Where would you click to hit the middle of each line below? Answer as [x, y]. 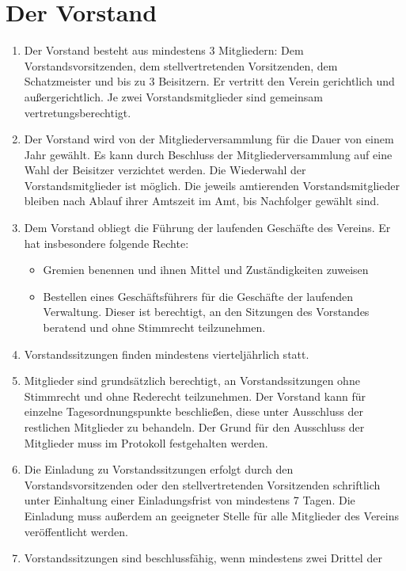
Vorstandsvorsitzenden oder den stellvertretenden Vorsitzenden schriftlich [202, 484]
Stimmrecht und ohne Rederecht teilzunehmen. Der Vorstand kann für [195, 396]
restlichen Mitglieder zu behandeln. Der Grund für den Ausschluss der [194, 427]
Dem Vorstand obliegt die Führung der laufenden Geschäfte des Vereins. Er [207, 228]
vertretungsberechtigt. [78, 112]
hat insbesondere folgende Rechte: [106, 243]
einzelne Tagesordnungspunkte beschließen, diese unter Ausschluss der [194, 411]
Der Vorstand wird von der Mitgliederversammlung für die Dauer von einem [209, 139]
